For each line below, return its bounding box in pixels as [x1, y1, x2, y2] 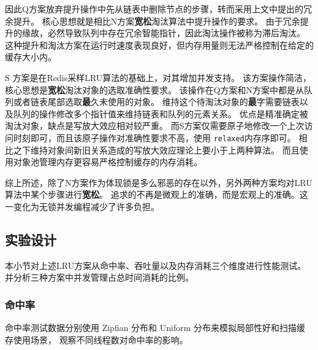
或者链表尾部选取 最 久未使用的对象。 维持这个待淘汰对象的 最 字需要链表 [13, 95, 300, 108]
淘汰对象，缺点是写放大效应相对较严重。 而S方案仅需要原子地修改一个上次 [5, 119, 305, 132]
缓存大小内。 [5, 50, 56, 63]
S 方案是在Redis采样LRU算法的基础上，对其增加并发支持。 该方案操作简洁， [5, 71, 311, 84]
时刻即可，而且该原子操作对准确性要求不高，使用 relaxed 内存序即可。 [13, 131, 296, 144]
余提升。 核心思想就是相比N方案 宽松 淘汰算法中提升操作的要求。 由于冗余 [5, 14, 300, 27]
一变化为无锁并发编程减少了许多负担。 [5, 200, 159, 212]
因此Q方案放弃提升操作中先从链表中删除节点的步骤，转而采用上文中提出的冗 [5, 2, 312, 15]
